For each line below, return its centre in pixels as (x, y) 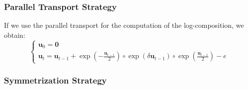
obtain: (15, 35)
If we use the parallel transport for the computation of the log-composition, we (124, 25)
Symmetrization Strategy (55, 80)
